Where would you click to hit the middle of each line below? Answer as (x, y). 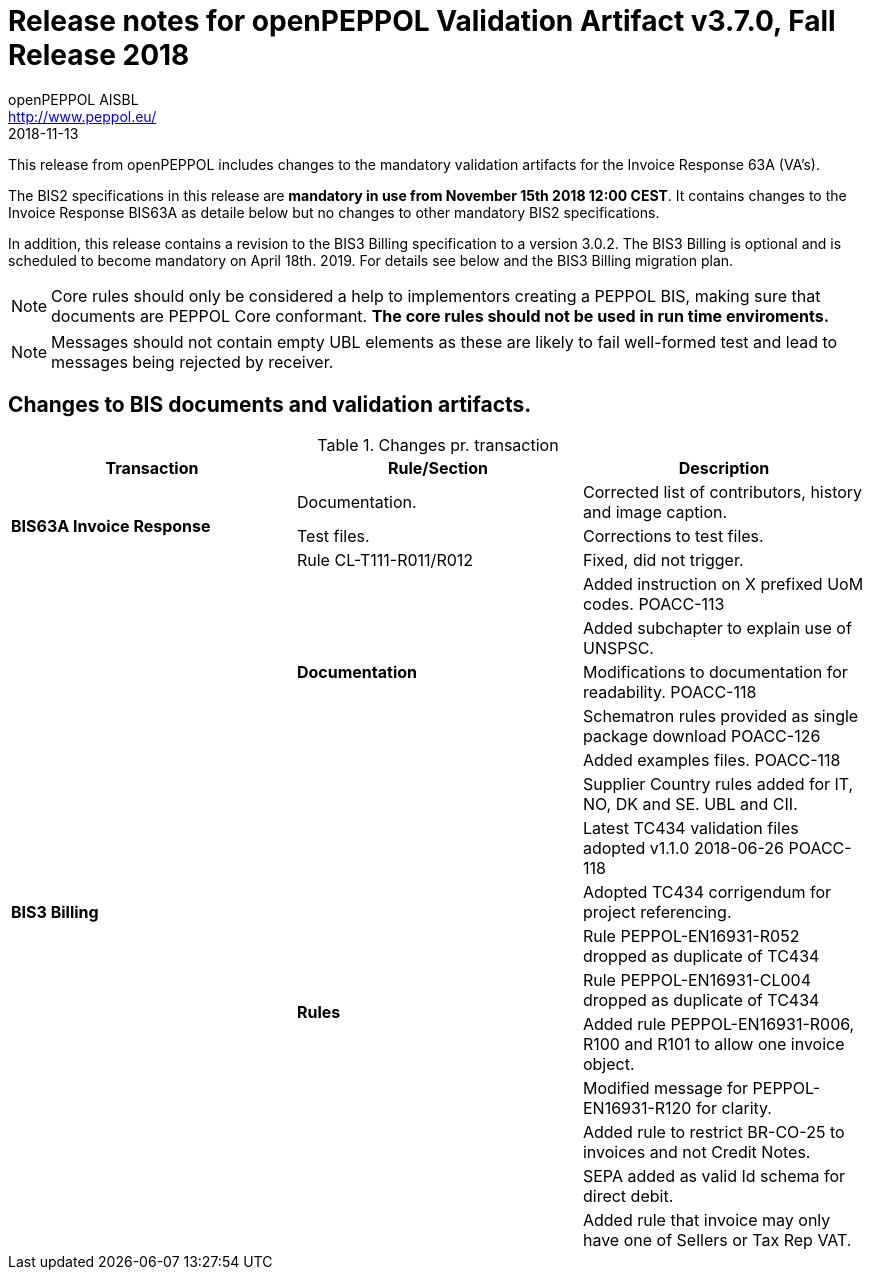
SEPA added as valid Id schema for (714, 1175)
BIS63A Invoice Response (111, 525)
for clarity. (733, 1107)
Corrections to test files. (673, 535)
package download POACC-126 (701, 735)
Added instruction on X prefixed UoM (723, 583)
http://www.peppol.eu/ (82, 116)
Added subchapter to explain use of (717, 627)
